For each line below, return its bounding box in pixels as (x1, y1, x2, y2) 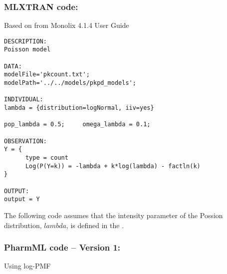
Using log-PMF (4, 261, 51, 271)
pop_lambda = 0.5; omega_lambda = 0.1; (4, 121, 151, 128)
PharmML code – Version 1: (4, 241, 121, 254)
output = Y (4, 196, 40, 203)
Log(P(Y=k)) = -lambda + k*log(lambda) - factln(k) (25, 162, 201, 170)
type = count (25, 154, 68, 161)
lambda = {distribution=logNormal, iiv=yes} (4, 104, 154, 112)
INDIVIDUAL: (4, 96, 43, 103)
